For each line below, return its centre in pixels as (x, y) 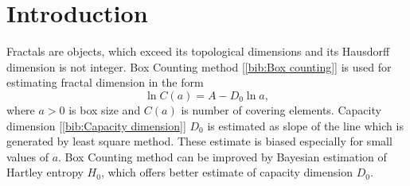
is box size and (105, 109)
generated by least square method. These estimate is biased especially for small (199, 141)
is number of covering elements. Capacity (281, 109)
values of (27, 156)
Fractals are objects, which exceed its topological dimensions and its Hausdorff (198, 51)
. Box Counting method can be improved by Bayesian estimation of (223, 156)
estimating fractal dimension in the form (105, 82)
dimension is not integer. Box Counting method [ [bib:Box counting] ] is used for (199, 66)
